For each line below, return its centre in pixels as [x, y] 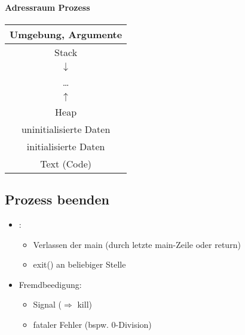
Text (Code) [66, 163]
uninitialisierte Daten [66, 129]
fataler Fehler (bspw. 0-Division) [92, 324]
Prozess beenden [57, 199]
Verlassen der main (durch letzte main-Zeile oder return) [137, 244]
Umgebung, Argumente [66, 34]
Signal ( [48, 304]
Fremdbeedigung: [50, 284]
